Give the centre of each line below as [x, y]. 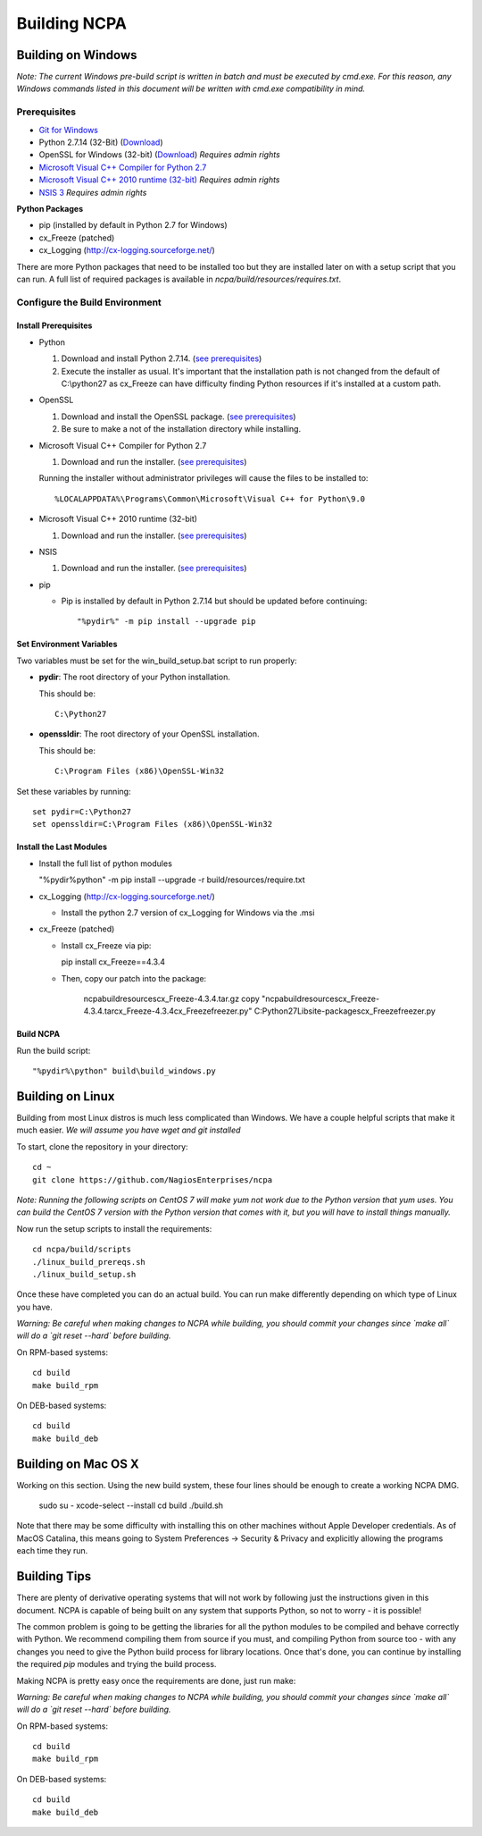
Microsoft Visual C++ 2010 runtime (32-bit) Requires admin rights [159, 180]
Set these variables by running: [74, 791]
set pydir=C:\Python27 [82, 812]
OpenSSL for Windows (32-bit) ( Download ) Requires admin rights [159, 155]
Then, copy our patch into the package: [134, 978]
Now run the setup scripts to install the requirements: [114, 1228]
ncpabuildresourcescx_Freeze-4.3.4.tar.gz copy [172, 998]
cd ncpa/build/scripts [82, 1250]
